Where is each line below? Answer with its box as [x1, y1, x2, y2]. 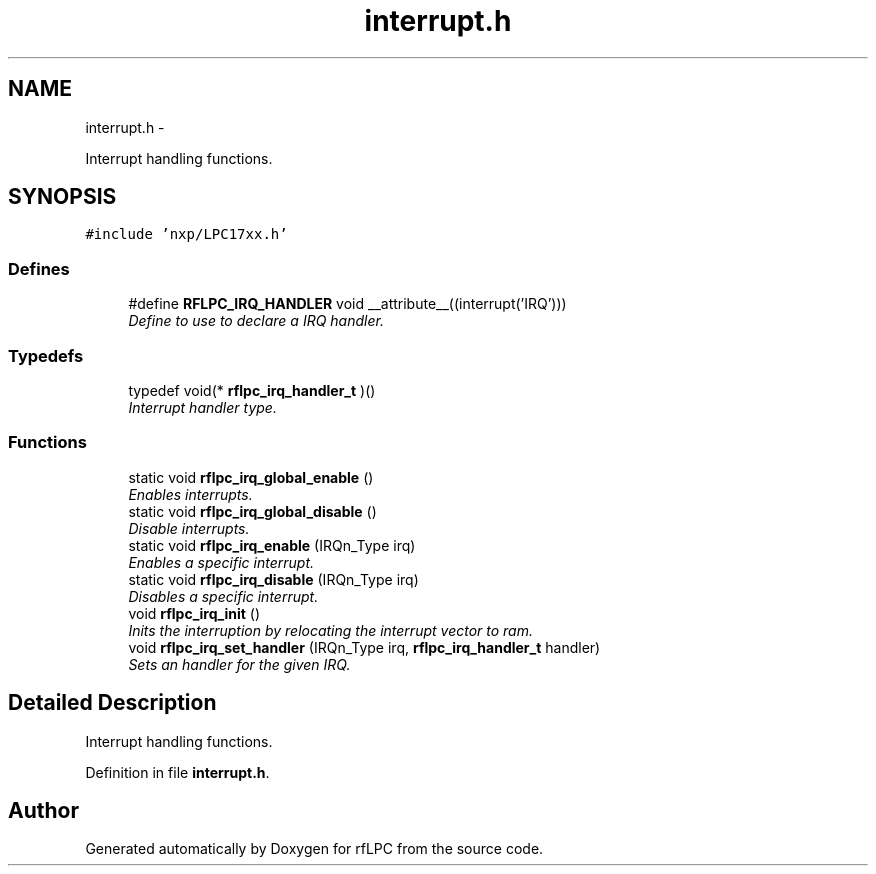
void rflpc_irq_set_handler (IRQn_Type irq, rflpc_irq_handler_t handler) [128, 638, 601, 656]
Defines [8, 258, 70, 279]
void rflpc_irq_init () [128, 604, 261, 622]
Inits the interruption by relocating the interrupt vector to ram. [128, 621, 533, 639]
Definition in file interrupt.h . [85, 763, 270, 781]
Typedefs [8, 345, 84, 366]
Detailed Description [8, 690, 217, 716]
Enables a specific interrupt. [128, 553, 314, 571]
